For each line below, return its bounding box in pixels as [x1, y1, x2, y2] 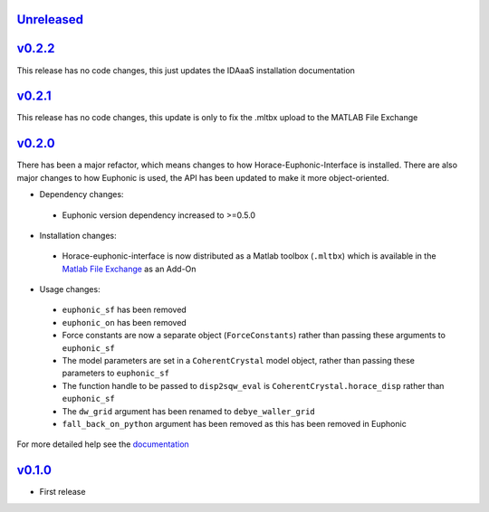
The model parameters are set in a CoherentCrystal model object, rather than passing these [62, 356, 416, 366]
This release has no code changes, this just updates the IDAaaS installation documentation [16, 64, 355, 76]
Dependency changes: [39, 189, 124, 200]
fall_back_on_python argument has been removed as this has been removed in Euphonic [62, 418, 407, 429]
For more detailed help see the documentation [16, 439, 189, 450]
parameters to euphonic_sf [62, 367, 169, 379]
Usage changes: [39, 284, 101, 295]
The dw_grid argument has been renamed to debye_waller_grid [62, 405, 316, 416]
